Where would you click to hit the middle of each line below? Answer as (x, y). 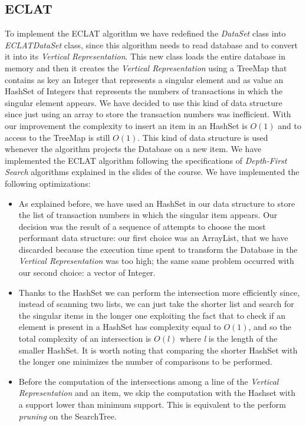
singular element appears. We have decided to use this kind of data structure (144, 102)
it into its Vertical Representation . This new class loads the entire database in (145, 56)
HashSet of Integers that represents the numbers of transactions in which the (144, 91)
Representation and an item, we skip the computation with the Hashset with (157, 393)
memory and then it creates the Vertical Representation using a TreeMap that (146, 67)
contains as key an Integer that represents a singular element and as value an (144, 79)
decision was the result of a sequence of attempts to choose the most (142, 226)
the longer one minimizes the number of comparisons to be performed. (145, 361)
